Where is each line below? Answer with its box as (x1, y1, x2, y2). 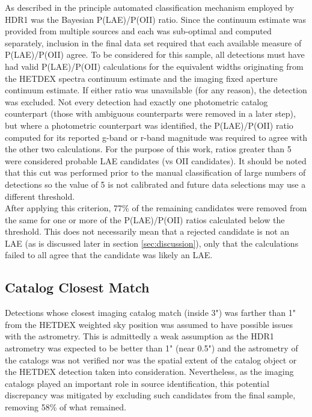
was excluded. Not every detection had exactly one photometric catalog (5, 95, 268, 108)
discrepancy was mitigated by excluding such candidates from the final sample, (5, 389, 296, 401)
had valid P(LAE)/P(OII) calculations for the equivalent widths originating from (5, 60, 304, 72)
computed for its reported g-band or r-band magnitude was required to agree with (5, 131, 307, 143)
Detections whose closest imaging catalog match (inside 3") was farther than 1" (5, 306, 296, 319)
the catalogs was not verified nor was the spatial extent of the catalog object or (5, 353, 297, 366)
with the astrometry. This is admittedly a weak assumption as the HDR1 (5, 330, 274, 342)
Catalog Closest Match (5, 278, 150, 297)
